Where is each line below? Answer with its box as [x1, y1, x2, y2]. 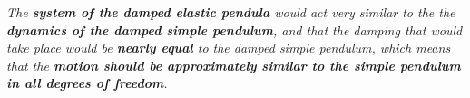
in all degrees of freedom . [6, 73, 168, 93]
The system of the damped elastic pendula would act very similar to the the [6, 3, 455, 21]
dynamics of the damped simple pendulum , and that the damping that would [6, 20, 463, 39]
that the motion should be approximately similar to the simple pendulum [6, 55, 461, 74]
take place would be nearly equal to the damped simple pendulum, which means [6, 38, 451, 57]
